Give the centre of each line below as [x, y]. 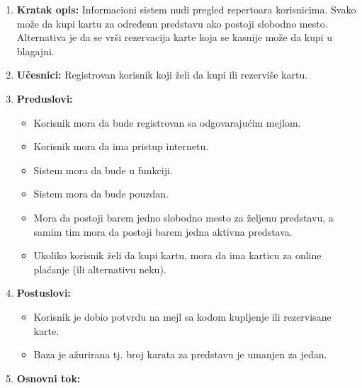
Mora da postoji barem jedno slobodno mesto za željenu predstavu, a [183, 217]
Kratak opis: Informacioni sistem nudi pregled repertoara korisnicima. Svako [186, 9]
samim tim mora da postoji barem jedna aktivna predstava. [163, 231]
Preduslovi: [45, 98]
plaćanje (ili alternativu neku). [100, 269]
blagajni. [35, 51]
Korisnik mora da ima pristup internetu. [121, 146]
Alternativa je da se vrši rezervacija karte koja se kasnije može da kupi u [175, 37]
